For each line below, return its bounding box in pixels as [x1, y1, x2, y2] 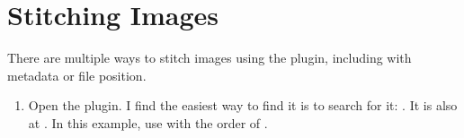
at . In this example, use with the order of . [28, 113, 268, 132]
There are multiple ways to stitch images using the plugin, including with [7, 48, 412, 67]
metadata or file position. [7, 65, 147, 84]
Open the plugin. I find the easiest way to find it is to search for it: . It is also [28, 96, 458, 115]
